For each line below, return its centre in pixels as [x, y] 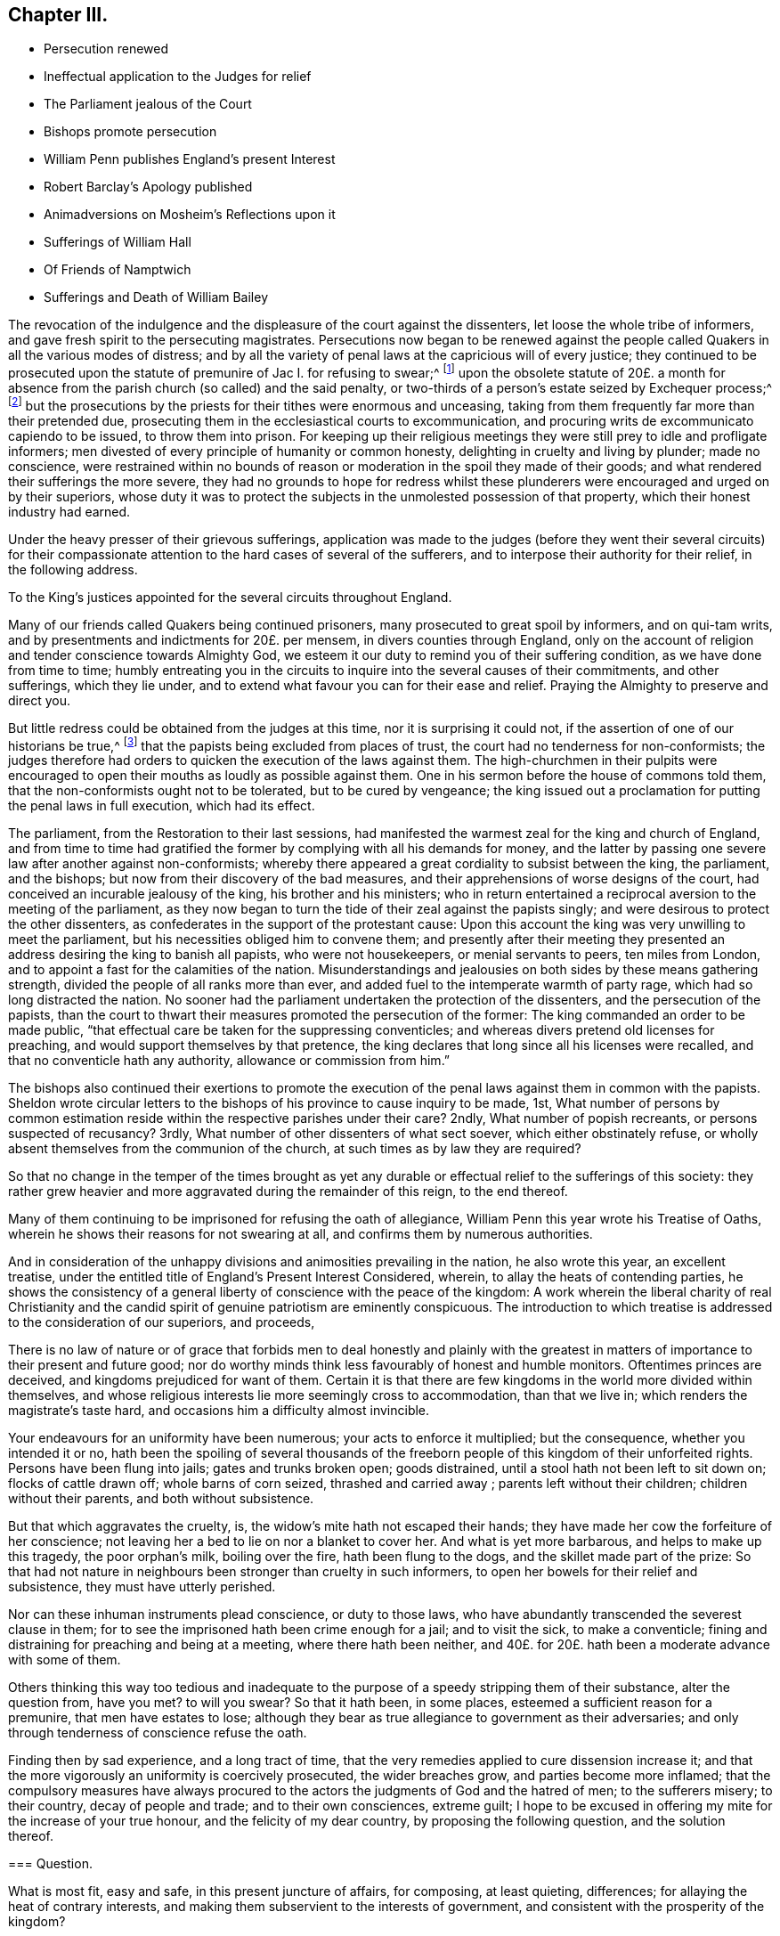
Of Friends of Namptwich [118, 270]
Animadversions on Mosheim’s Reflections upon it [190, 215]
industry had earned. [69, 511]
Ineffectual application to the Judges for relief [178, 77]
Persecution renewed [106, 49]
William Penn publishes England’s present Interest [190, 159]
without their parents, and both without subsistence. [161, 1499]
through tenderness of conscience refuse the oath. [158, 1733]
